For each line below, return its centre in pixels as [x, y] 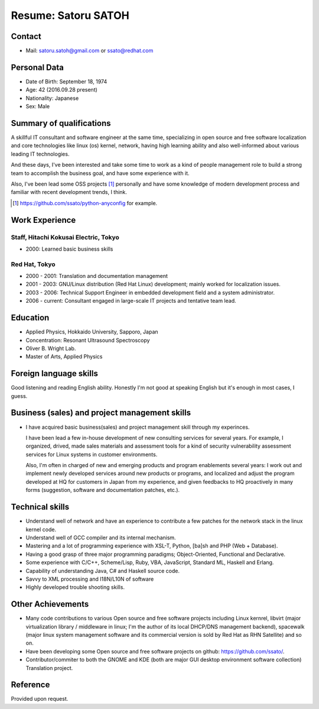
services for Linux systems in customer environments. [92, 454]
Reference [30, 685]
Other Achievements [50, 604]
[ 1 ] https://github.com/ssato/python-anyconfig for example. [85, 203]
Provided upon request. [40, 699]
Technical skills [40, 507]
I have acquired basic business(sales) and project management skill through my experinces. [138, 427]
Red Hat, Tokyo [33, 264]
